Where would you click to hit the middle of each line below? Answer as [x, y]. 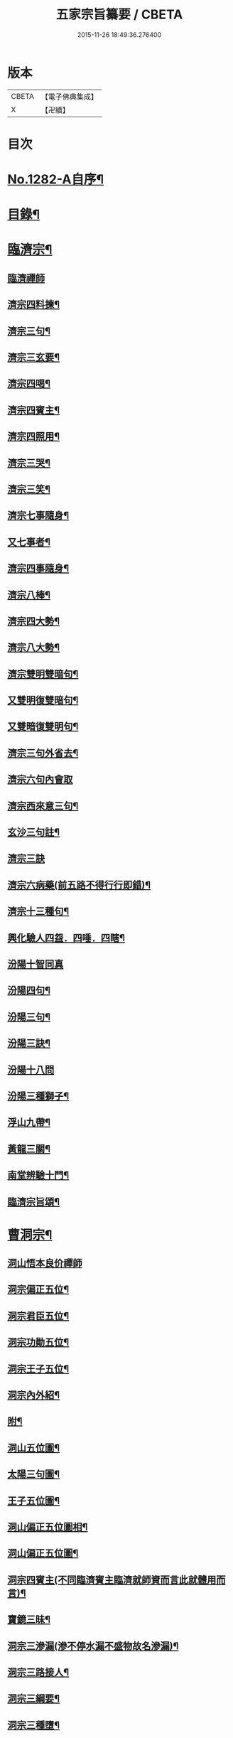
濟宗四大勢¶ [34, 621]
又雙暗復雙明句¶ [43, 727]
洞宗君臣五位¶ [38, 1316]
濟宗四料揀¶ [34, 305]
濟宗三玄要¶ [34, 357]
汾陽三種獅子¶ [38, 1096]
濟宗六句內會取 [40, 779]
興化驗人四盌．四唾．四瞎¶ [66, 938]
